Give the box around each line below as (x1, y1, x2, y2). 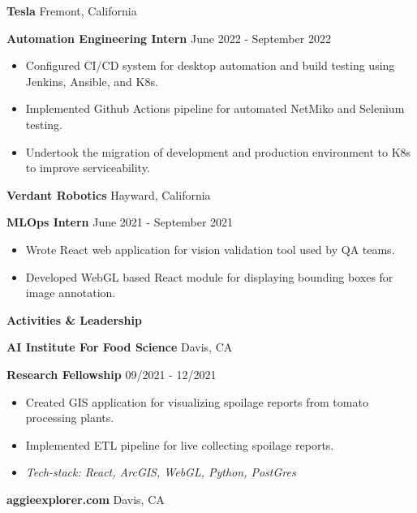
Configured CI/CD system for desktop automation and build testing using (25, 57, 395, 74)
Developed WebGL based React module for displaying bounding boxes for (25, 268, 393, 285)
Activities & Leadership (6, 311, 142, 328)
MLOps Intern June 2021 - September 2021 (6, 213, 234, 231)
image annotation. (25, 284, 116, 301)
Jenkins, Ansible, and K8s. (25, 72, 158, 89)
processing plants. (25, 409, 114, 426)
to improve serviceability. (25, 159, 150, 176)
